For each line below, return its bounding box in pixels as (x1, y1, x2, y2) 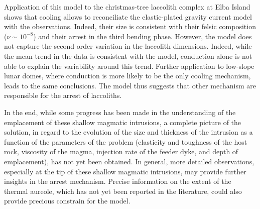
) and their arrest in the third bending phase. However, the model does (33, 31, 252, 41)
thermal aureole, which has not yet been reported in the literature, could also (4, 185, 242, 196)
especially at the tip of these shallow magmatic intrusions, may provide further (4, 166, 246, 176)
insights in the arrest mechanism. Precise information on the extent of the (4, 176, 231, 186)
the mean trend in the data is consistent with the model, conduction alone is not (4, 50, 252, 61)
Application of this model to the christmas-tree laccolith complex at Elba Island (4, 2, 250, 12)
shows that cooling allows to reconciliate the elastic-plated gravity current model (4, 11, 252, 22)
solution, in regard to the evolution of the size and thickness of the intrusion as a (4, 127, 253, 137)
